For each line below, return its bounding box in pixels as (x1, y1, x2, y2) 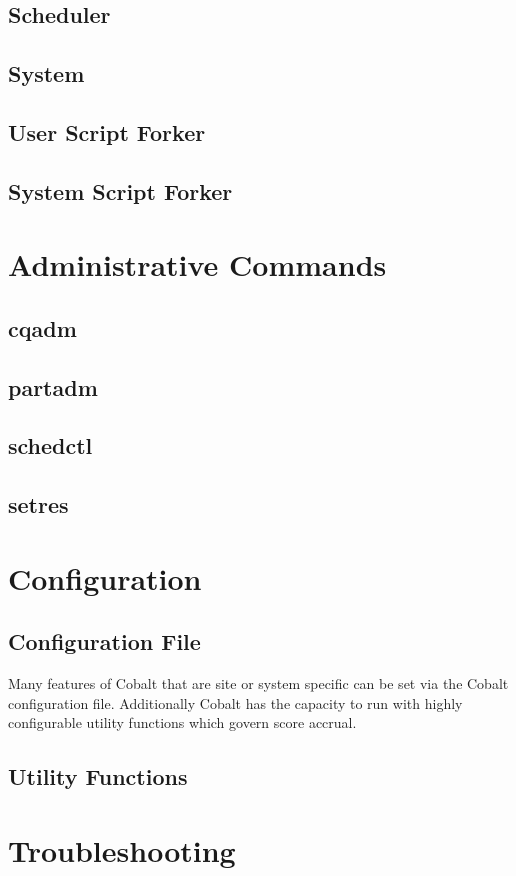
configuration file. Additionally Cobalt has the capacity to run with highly (8, 692, 463, 713)
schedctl (8, 430, 93, 461)
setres (8, 489, 69, 520)
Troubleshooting (8, 829, 236, 870)
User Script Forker (8, 116, 206, 147)
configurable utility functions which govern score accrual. (8, 712, 357, 733)
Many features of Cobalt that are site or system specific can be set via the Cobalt (8, 673, 509, 694)
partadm (8, 371, 98, 402)
